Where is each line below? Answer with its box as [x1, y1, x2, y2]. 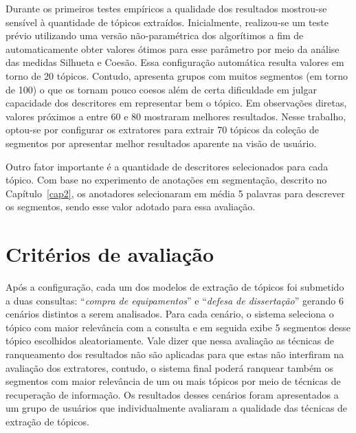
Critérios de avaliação [5, 240, 214, 268]
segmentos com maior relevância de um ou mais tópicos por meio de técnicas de [5, 374, 341, 388]
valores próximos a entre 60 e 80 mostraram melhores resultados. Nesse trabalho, [5, 109, 346, 123]
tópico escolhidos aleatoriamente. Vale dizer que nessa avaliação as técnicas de [5, 333, 335, 348]
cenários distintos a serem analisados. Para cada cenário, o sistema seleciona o [5, 307, 334, 321]
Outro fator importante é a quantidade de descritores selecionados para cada [5, 159, 329, 173]
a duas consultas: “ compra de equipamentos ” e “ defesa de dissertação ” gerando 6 [5, 293, 344, 307]
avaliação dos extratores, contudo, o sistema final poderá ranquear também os [5, 360, 333, 375]
